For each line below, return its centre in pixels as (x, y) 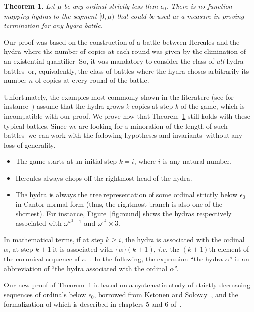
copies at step (152, 106)
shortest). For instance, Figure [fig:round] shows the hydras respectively (124, 213)
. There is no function (199, 6)
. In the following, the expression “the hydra (156, 259)
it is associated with (83, 249)
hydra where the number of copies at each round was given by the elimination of (125, 51)
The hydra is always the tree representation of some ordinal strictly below (127, 194)
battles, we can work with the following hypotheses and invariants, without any (123, 135)
